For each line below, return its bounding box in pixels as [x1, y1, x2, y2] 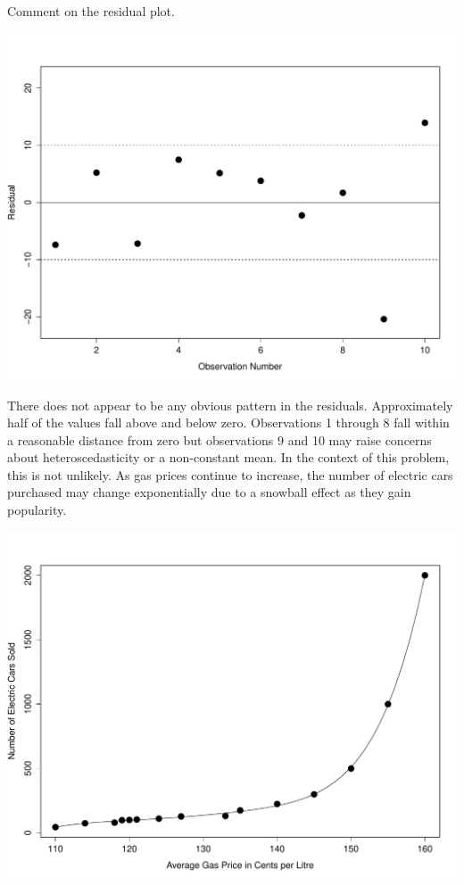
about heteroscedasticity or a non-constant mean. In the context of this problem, [7, 448, 450, 467]
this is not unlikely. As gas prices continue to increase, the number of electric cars [7, 465, 453, 484]
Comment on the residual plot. [7, 2, 175, 20]
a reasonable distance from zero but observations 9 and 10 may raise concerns [7, 430, 432, 449]
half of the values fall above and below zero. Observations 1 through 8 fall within [7, 413, 450, 432]
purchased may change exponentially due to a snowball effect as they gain [7, 483, 411, 501]
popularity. [7, 501, 67, 519]
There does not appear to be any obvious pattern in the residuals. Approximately [7, 395, 453, 414]
